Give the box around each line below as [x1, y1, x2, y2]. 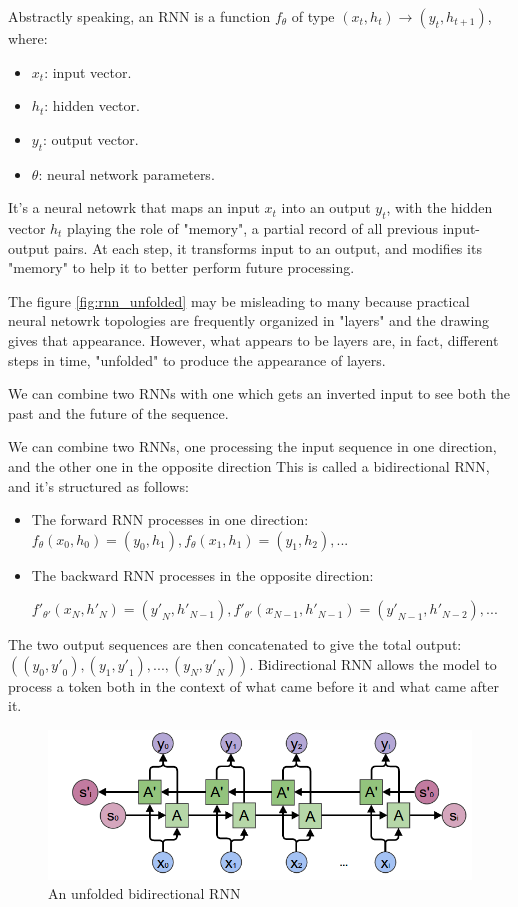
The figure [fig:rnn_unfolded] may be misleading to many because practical [8, 290, 470, 311]
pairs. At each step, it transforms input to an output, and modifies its [53, 237, 482, 258]
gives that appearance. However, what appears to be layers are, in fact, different [8, 329, 499, 350]
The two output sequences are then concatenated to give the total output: [8, 634, 462, 655]
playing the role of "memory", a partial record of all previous [67, 217, 439, 238]
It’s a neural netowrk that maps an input [8, 197, 260, 218]
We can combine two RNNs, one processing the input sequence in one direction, [8, 436, 497, 457]
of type [291, 6, 335, 26]
